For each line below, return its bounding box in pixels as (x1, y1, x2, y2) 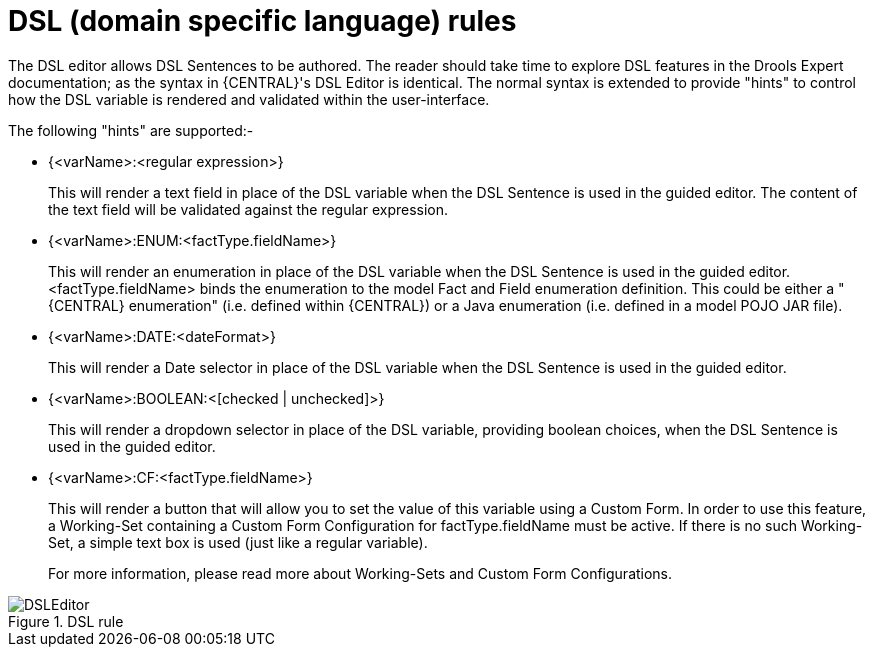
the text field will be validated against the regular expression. (48, 200, 449, 218)
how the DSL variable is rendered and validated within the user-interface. (8, 90, 490, 108)
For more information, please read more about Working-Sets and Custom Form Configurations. (48, 564, 673, 582)
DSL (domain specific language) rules (8, 4, 517, 38)
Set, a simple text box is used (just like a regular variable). (48, 533, 428, 551)
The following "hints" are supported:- (8, 121, 254, 139)
